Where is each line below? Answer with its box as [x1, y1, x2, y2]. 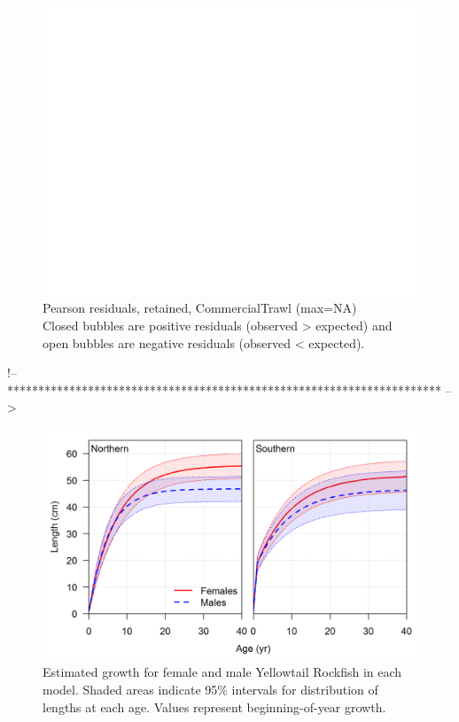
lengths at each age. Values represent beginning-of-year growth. [43, 697, 386, 716]
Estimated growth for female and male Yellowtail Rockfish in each [43, 663, 402, 681]
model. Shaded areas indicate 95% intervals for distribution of [43, 680, 378, 699]
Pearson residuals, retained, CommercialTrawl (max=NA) [43, 299, 357, 317]
